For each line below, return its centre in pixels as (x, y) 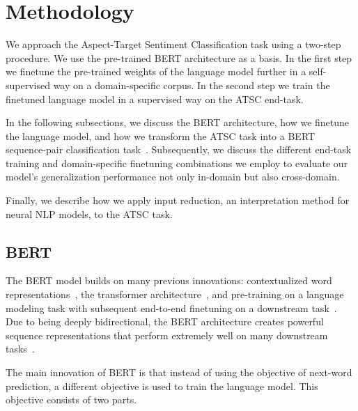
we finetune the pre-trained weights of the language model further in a (156, 71)
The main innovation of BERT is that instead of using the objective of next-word (179, 372)
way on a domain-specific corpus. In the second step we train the (192, 85)
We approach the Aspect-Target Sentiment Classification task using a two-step (173, 44)
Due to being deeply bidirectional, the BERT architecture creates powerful (165, 321)
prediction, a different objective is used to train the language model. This (162, 386)
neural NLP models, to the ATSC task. (89, 214)
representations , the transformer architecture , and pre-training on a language (175, 294)
